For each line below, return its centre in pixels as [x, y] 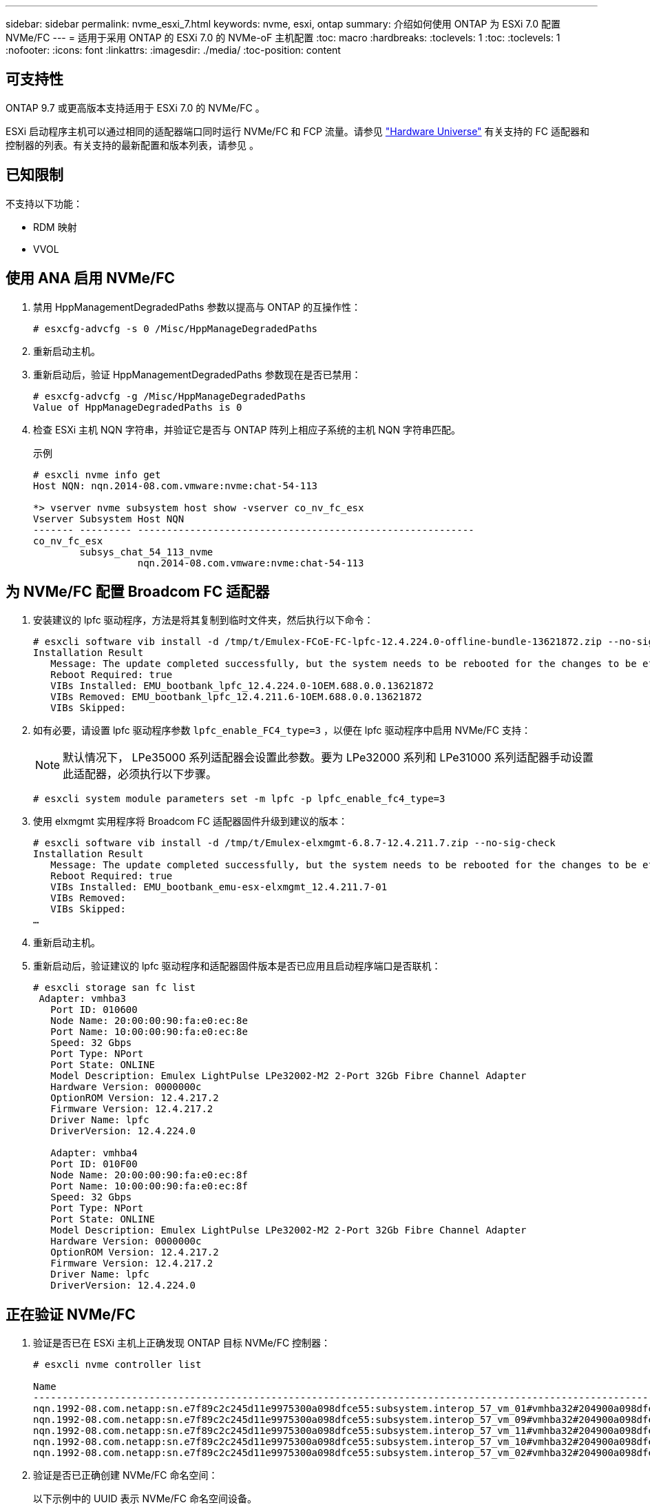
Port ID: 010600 [94, 1010]
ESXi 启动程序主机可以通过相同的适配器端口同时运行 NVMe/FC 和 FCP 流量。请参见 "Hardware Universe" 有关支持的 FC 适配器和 [297, 131]
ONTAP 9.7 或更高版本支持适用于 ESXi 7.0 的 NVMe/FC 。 [135, 107]
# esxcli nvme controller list [117, 1365]
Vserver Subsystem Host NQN [109, 519]
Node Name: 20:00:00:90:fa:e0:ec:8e [149, 1021]
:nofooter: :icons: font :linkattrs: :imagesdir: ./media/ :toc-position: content [173, 50]
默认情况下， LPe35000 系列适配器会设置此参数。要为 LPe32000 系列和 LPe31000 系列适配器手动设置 [328, 758]
